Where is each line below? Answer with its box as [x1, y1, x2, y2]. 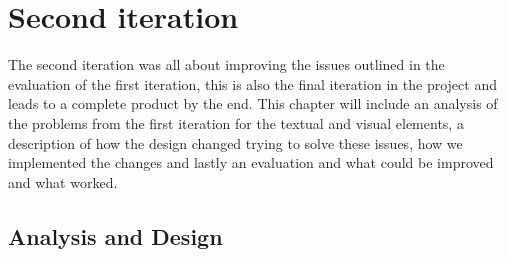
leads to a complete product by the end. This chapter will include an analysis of [8, 93, 498, 114]
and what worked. [8, 171, 118, 192]
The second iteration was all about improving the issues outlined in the [8, 54, 445, 75]
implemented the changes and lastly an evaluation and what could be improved [8, 152, 494, 173]
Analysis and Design [8, 220, 223, 251]
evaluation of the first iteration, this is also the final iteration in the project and [8, 73, 497, 94]
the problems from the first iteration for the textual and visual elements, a [8, 112, 464, 133]
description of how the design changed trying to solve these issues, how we [8, 132, 463, 153]
